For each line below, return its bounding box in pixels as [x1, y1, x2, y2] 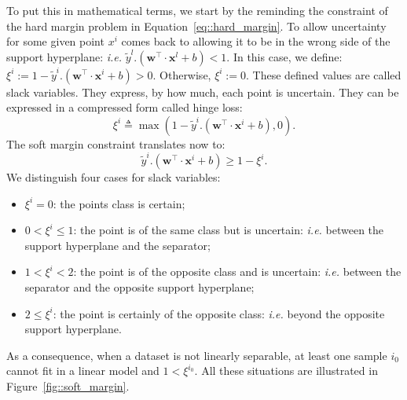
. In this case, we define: [226, 48, 343, 64]
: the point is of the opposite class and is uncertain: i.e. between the [73, 263, 401, 280]
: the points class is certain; [53, 195, 185, 211]
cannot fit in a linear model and [6, 362, 159, 379]
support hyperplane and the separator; [24, 237, 211, 253]
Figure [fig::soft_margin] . [6, 377, 130, 394]
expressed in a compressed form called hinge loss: [6, 99, 243, 116]
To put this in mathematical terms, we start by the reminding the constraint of [6, 2, 388, 18]
